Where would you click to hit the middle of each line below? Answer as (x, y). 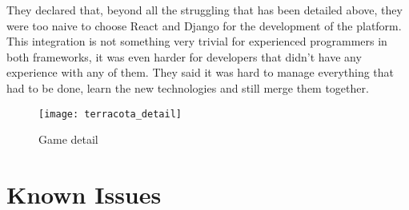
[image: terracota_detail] (110, 114)
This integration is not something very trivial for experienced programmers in (197, 41)
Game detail (68, 139)
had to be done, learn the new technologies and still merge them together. (188, 87)
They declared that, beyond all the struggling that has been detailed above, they (204, 10)
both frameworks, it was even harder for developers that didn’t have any (184, 56)
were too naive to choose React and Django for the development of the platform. (204, 25)
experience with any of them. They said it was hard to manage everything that (200, 72)
